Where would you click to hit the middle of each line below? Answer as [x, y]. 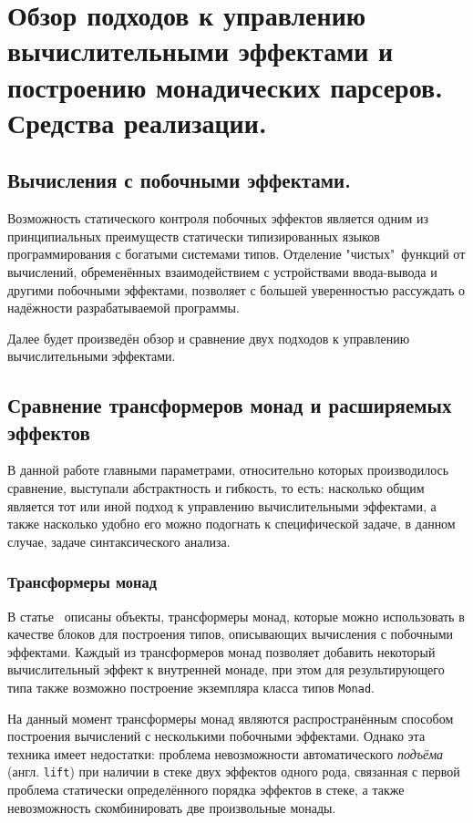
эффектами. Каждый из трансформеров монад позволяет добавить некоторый [221, 651]
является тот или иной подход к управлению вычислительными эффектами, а [222, 505]
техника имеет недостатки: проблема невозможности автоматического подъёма [226, 753]
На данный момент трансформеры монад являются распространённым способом [231, 718]
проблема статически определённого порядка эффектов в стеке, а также [206, 790]
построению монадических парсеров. [225, 86]
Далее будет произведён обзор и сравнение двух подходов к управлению [209, 338]
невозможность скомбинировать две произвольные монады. [172, 807]
